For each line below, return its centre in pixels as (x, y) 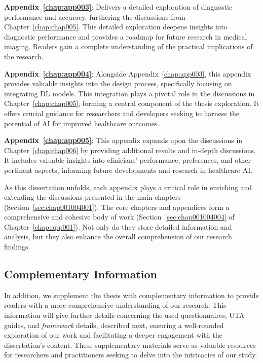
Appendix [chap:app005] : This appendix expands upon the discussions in (123, 140)
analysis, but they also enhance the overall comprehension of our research (118, 237)
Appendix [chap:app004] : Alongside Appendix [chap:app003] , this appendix (128, 73)
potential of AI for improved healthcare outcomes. (82, 123)
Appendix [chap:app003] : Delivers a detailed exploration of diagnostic (118, 7)
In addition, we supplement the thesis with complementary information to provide (131, 295)
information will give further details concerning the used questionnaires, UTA (124, 315)
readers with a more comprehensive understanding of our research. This (115, 305)
